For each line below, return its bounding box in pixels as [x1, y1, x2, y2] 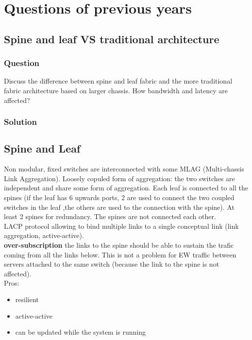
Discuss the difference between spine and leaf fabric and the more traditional [4, 76, 233, 86]
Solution [4, 116, 37, 128]
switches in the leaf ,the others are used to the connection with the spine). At [4, 202, 235, 212]
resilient [15, 294, 39, 304]
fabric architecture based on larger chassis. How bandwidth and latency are [4, 85, 228, 95]
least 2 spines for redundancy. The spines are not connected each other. [4, 211, 216, 221]
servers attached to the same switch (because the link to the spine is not [4, 259, 219, 269]
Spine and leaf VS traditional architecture [4, 31, 219, 46]
